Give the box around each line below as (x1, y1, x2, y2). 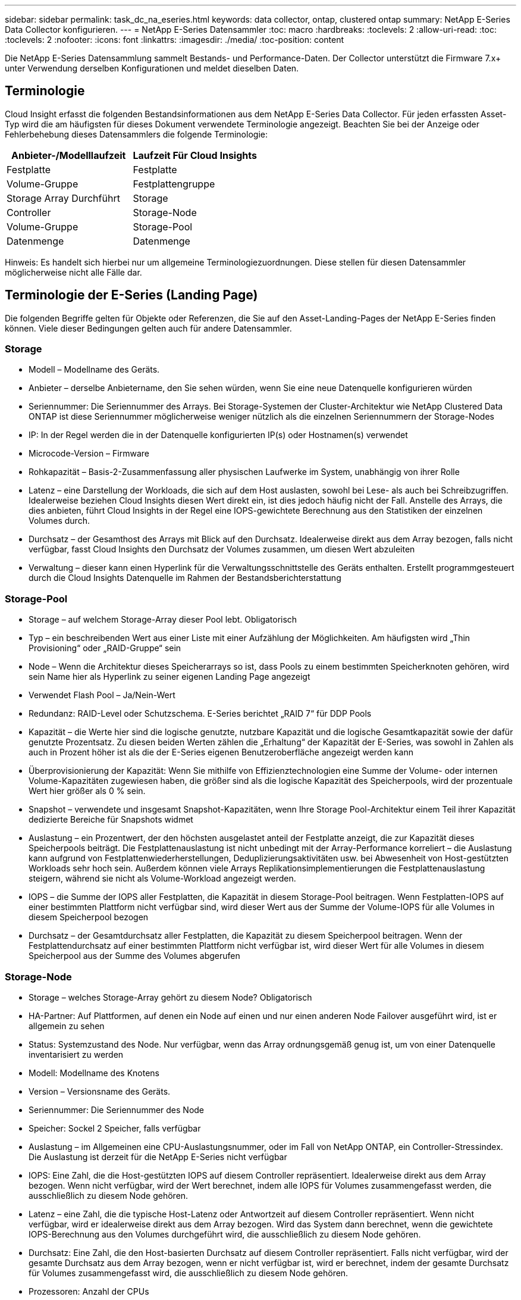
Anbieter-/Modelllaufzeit (11, 149, 126, 161)
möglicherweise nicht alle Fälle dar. (5, 267, 142, 277)
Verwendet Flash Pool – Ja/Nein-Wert (29, 690, 175, 701)
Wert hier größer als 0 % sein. (29, 786, 146, 796)
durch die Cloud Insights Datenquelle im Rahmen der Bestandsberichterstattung (29, 573, 341, 583)
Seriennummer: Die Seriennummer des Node (29, 1104, 205, 1115)
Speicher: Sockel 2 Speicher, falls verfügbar (29, 1123, 201, 1133)
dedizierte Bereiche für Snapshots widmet (29, 814, 193, 825)
